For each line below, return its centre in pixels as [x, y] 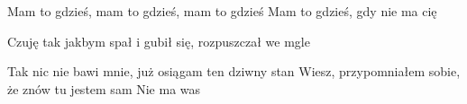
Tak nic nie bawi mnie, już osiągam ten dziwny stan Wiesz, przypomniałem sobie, [234, 71]
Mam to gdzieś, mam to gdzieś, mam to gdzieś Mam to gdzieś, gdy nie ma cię [222, 11]
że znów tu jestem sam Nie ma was [104, 88]
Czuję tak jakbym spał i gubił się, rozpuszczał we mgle [159, 41]
